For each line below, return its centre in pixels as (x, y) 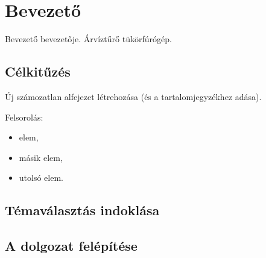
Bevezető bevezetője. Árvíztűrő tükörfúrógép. (88, 39)
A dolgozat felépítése (71, 246)
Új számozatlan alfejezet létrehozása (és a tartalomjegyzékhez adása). (133, 96)
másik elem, (41, 157)
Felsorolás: (24, 117)
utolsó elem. (41, 178)
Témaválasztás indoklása (82, 210)
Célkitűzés (38, 71)
